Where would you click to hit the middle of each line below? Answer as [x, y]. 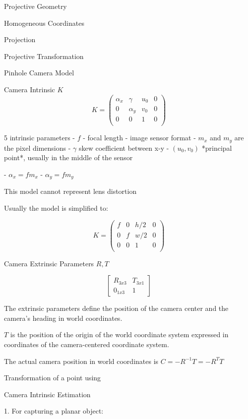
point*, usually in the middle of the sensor [68, 157]
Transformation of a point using [53, 378]
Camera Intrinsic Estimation [47, 394]
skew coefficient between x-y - [124, 148]
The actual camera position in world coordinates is [81, 361]
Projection [20, 39]
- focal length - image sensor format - [139, 138]
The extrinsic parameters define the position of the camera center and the [116, 308]
